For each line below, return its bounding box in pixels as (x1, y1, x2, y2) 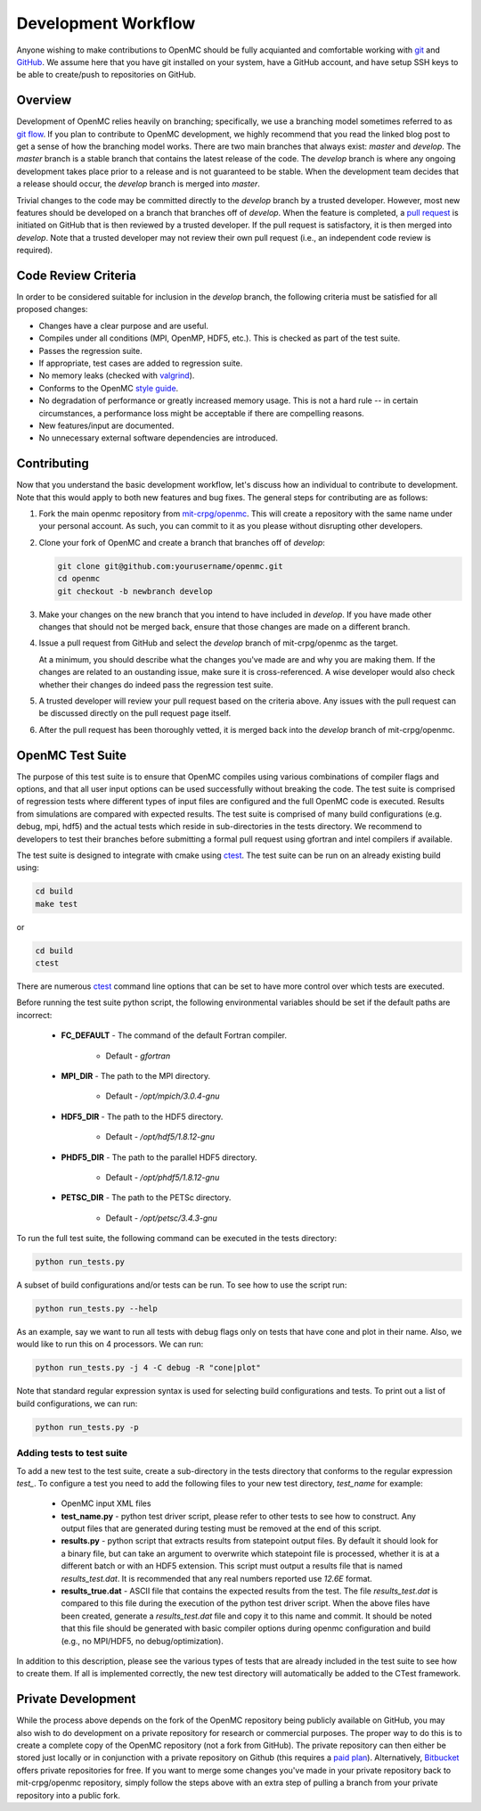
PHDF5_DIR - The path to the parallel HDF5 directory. (61, 1151, 257, 1163)
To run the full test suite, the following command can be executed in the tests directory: (16, 1233, 338, 1244)
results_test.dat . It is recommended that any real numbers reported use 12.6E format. (61, 1573, 373, 1584)
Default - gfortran (105, 1050, 171, 1061)
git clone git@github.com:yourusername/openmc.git (57, 561, 284, 571)
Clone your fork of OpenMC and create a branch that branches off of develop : (38, 537, 325, 547)
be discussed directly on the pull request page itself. (38, 708, 232, 719)
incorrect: (16, 1009, 53, 1020)
